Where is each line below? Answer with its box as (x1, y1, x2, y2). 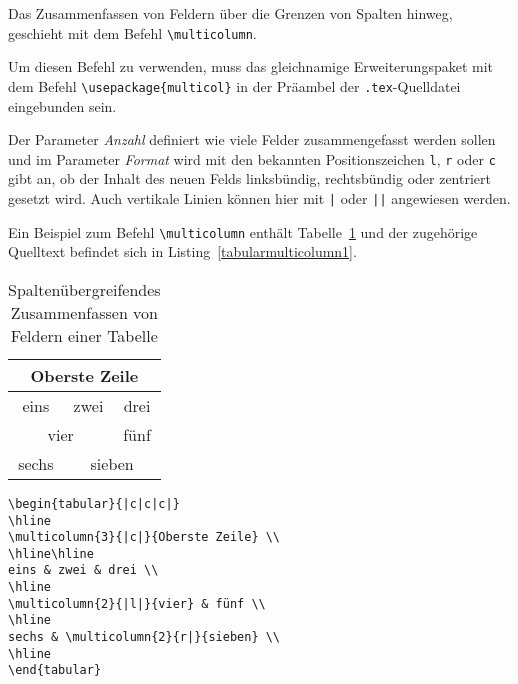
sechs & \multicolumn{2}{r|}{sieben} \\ (8, 630, 281, 645)
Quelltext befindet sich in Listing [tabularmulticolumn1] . (8, 241, 357, 262)
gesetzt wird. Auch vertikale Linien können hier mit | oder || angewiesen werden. (8, 187, 511, 208)
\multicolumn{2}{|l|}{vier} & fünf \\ (8, 596, 266, 611)
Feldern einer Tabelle (10, 323, 158, 347)
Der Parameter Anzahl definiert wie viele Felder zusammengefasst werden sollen (8, 129, 496, 150)
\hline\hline (8, 546, 94, 561)
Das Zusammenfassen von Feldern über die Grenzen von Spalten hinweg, (8, 3, 453, 23)
